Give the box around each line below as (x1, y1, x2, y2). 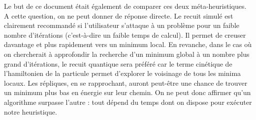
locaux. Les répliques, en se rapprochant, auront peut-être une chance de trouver (4, 77, 248, 88)
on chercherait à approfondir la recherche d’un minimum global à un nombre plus (4, 48, 250, 59)
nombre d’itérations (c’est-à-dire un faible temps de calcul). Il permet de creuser (4, 29, 246, 40)
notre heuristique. (4, 106, 57, 117)
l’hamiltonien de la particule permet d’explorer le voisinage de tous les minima (4, 68, 241, 78)
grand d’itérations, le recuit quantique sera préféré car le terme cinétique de (4, 58, 232, 69)
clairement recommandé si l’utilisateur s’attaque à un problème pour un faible (4, 20, 240, 30)
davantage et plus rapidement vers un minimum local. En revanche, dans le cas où (4, 39, 252, 49)
